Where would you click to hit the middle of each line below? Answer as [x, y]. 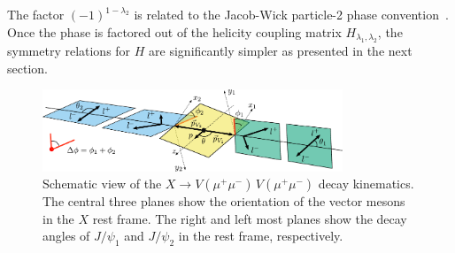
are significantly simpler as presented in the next [281, 50]
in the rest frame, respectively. [261, 236]
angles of [66, 236]
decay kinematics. [366, 184]
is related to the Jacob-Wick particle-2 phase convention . [291, 14]
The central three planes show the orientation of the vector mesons [224, 201]
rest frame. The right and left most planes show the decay [250, 218]
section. [27, 68]
